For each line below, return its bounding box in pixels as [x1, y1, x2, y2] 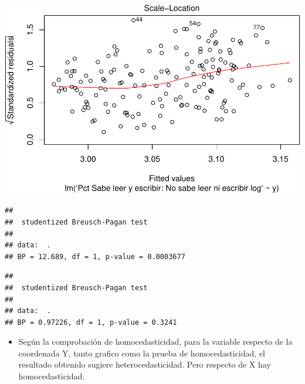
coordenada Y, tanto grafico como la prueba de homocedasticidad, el [18, 346, 265, 359]
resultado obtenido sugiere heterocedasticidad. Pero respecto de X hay [18, 358, 271, 371]
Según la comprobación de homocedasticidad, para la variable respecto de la [18, 335, 293, 348]
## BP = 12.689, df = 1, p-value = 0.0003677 [5, 252, 185, 261]
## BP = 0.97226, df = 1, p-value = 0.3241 [5, 318, 177, 327]
